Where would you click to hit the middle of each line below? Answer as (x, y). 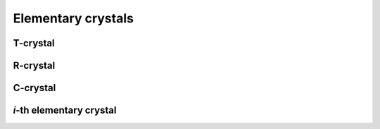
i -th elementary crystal (65, 110)
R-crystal (34, 66)
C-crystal (34, 88)
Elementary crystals (73, 18)
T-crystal (34, 43)
